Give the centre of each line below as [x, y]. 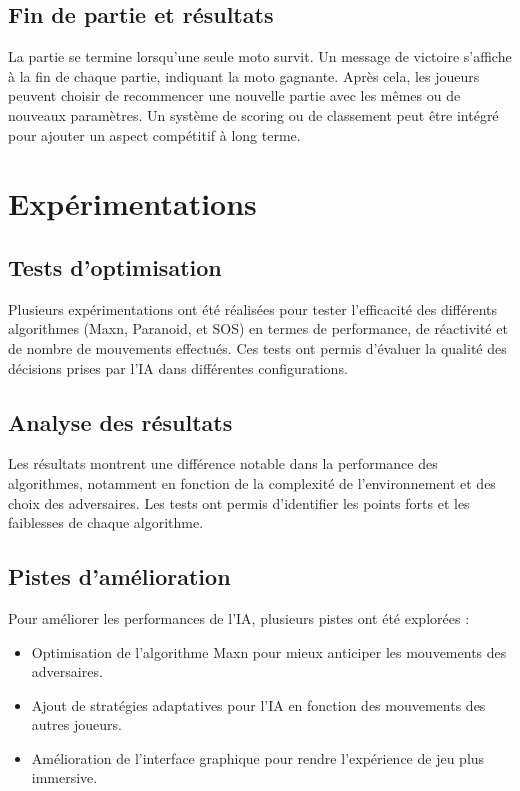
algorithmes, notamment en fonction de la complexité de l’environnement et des [252, 482]
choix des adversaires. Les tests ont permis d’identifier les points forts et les [239, 502]
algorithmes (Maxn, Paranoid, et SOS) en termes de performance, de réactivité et [258, 328]
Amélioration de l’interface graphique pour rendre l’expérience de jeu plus [258, 757]
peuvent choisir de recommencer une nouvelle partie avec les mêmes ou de [234, 95]
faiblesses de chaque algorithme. [106, 522]
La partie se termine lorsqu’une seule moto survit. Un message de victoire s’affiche [260, 56]
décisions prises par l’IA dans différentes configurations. [178, 367]
